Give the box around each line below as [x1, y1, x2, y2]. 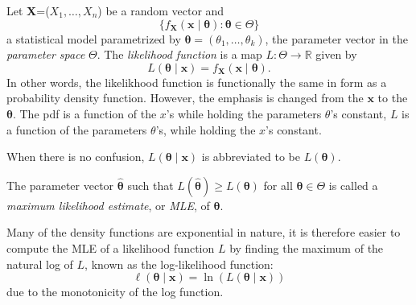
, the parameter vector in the [265, 30, 408, 47]
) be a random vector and [97, 2, 224, 19]
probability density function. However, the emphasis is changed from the [6, 89, 364, 106]
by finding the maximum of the [229, 239, 384, 256]
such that [127, 176, 174, 193]
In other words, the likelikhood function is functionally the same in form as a [6, 73, 387, 90]
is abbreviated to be [201, 148, 301, 165]
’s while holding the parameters [166, 105, 322, 122]
